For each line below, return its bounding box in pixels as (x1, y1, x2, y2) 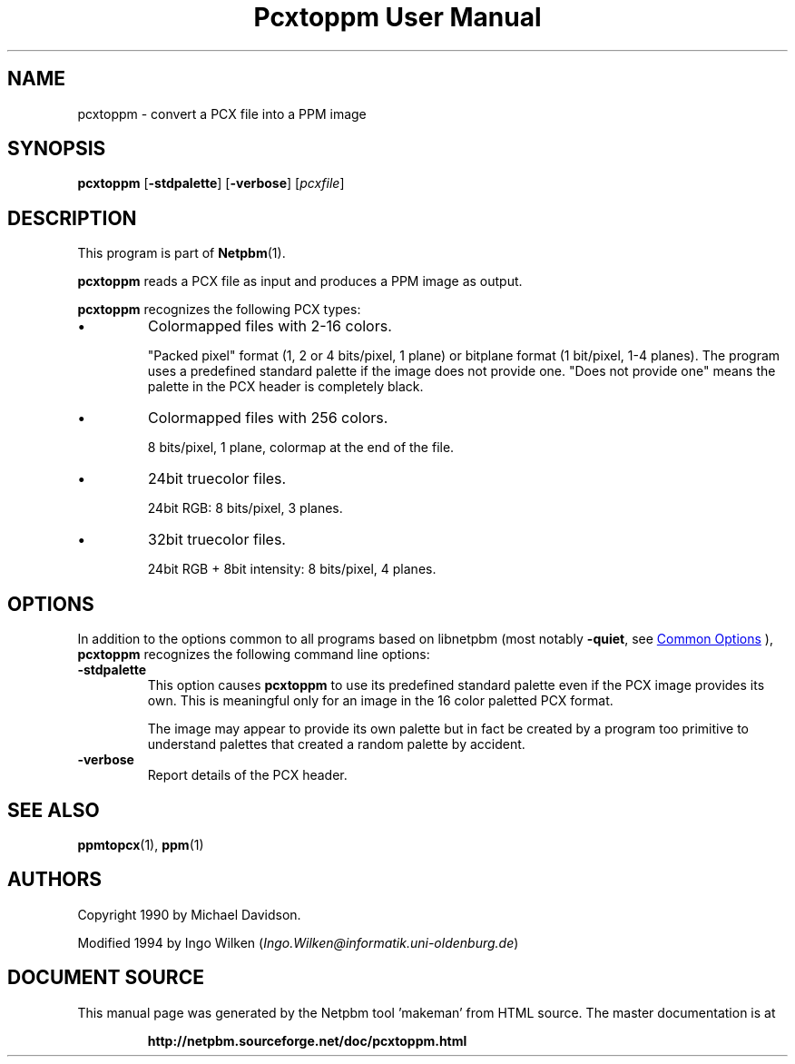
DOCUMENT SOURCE (7, 966, 204, 990)
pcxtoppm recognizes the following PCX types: (77, 301, 361, 318)
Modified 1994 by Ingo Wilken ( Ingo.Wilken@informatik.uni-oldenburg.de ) (77, 934, 519, 951)
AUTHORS (7, 868, 103, 892)
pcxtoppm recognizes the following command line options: (77, 646, 430, 663)
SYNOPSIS (7, 137, 106, 161)
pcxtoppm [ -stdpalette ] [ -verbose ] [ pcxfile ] (77, 175, 345, 192)
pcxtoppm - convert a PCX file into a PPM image (77, 105, 367, 122)
